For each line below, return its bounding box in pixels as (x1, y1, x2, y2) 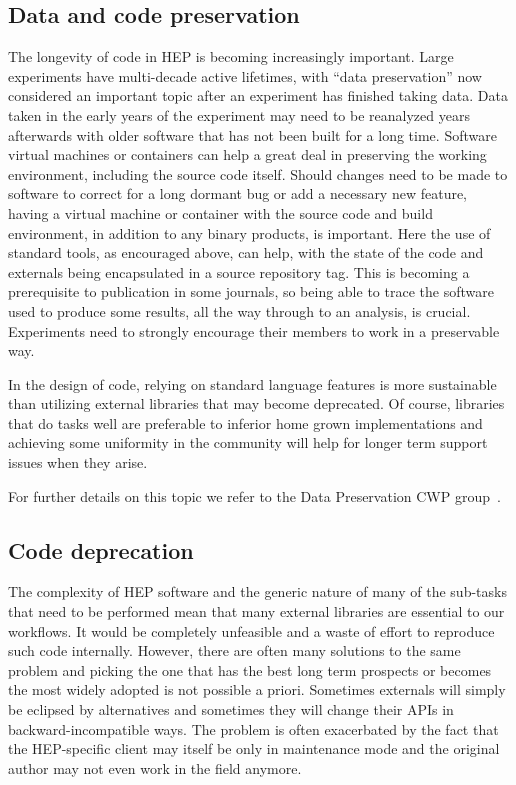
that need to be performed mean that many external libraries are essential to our (8, 601, 505, 622)
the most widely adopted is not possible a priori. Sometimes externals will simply (8, 679, 506, 700)
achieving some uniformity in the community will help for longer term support (8, 432, 488, 453)
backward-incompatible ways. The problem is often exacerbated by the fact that (8, 718, 499, 739)
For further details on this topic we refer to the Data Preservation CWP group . (8, 485, 501, 506)
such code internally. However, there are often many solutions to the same (8, 640, 461, 661)
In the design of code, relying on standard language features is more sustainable (8, 373, 497, 394)
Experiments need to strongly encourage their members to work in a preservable (8, 320, 500, 341)
